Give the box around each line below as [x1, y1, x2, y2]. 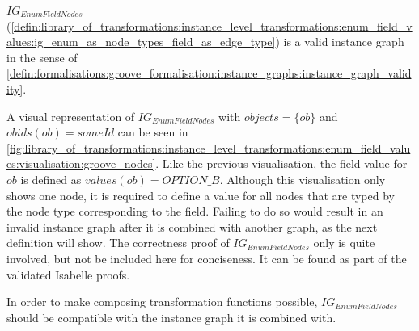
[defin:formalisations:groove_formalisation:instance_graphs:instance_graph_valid [6, 65, 412, 82]
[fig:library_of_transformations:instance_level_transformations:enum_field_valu [6, 139, 411, 156]
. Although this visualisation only [219, 170, 386, 187]
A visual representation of [6, 107, 135, 124]
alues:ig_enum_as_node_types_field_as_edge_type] [6, 33, 276, 50]
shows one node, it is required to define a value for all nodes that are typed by [6, 186, 395, 203]
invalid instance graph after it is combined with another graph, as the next [6, 218, 378, 235]
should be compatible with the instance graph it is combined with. [6, 308, 336, 325]
